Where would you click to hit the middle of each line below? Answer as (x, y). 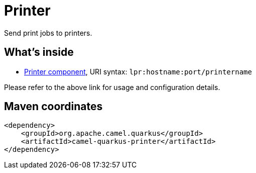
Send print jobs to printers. (48, 33)
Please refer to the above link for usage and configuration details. (112, 87)
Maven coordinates (53, 107)
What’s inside (39, 52)
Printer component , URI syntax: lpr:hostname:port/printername (138, 71)
